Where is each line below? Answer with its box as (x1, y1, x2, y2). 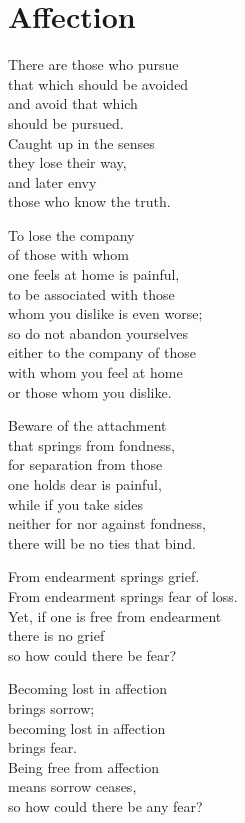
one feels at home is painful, (8, 264, 180, 285)
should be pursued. (8, 112, 124, 133)
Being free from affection (8, 756, 160, 777)
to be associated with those (8, 283, 175, 304)
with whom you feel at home (8, 362, 183, 383)
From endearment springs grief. (8, 566, 200, 587)
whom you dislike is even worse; (8, 303, 203, 324)
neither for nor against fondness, (8, 513, 206, 534)
